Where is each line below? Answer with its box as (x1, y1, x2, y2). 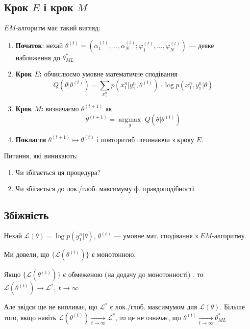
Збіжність (4, 207, 49, 223)
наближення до (15, 52, 60, 62)
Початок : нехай (15, 40, 63, 50)
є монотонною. (91, 249, 136, 259)
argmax (118, 116, 141, 124)
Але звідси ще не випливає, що (4, 302, 98, 312)
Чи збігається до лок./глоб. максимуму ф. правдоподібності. (15, 183, 196, 194)
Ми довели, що (4, 249, 50, 259)
